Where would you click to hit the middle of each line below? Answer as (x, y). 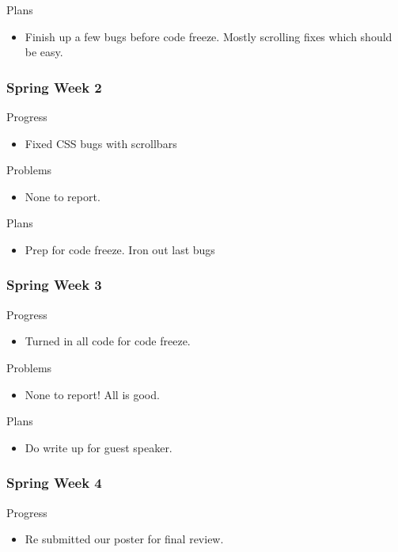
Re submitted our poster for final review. (124, 539)
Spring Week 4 (54, 483)
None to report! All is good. (92, 394)
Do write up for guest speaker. (99, 447)
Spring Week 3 (54, 285)
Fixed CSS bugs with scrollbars (101, 143)
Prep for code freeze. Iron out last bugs (120, 249)
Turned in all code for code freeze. (108, 341)
